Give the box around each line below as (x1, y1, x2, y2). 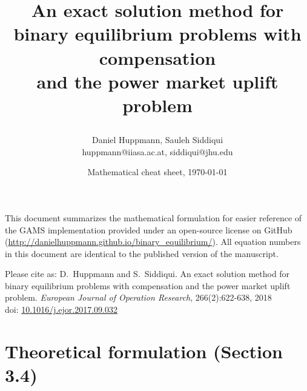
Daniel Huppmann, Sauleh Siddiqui (91, 133, 223, 146)
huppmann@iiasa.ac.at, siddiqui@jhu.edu (82, 145, 233, 158)
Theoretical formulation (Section (5, 338, 283, 363)
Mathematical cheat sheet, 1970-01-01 (87, 165, 228, 178)
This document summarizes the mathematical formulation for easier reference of (5, 211, 302, 224)
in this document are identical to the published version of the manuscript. (5, 247, 279, 259)
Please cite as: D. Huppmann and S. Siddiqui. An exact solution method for (5, 267, 290, 280)
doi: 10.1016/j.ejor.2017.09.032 (5, 303, 117, 316)
